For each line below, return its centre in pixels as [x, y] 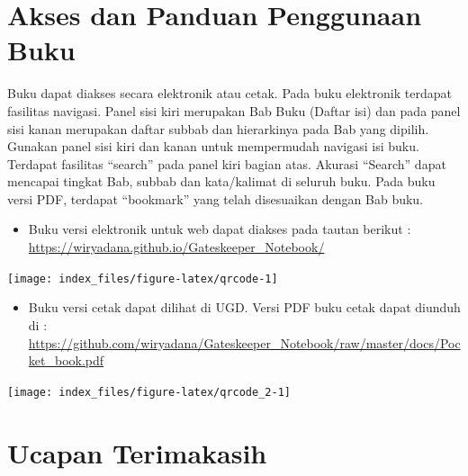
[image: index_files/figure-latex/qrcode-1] [143, 278]
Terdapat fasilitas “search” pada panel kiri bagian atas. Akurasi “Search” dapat [227, 163]
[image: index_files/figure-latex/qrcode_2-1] [149, 392]
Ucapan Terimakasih [137, 452]
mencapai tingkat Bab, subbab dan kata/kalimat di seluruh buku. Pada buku [221, 181]
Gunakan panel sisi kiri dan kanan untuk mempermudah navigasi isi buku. [213, 146]
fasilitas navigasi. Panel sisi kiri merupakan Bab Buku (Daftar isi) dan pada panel [234, 110]
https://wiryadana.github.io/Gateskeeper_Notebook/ [176, 247]
